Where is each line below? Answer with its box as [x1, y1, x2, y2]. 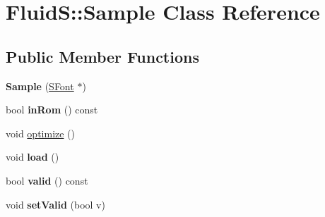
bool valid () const [6, 173, 88, 187]
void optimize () [6, 125, 76, 140]
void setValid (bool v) [6, 197, 105, 211]
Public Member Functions [6, 45, 199, 67]
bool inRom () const [6, 102, 98, 117]
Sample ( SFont [6, 78, 74, 93]
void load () [6, 149, 59, 164]
